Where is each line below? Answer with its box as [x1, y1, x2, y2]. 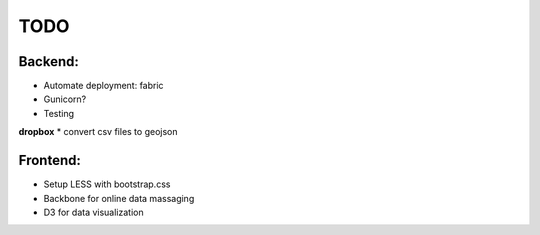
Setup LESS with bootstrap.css [43, 178, 171, 190]
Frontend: [18, 152, 82, 169]
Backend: [18, 53, 79, 70]
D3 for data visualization [43, 206, 144, 218]
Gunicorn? [43, 93, 87, 105]
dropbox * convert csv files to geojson [18, 126, 178, 138]
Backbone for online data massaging [43, 192, 195, 204]
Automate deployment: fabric [43, 80, 164, 92]
